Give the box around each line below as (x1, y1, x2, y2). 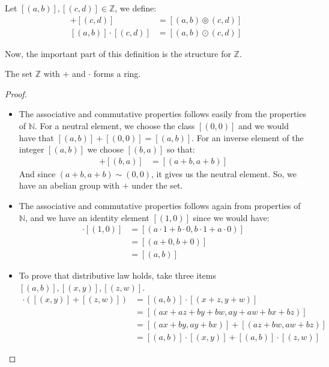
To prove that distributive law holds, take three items (19, 269, 216, 282)
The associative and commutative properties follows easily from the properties (19, 108, 306, 120)
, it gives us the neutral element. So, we (151, 167, 297, 180)
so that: (166, 143, 195, 156)
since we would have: (193, 211, 270, 223)
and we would (238, 120, 289, 132)
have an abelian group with (19, 179, 120, 192)
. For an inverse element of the (192, 131, 304, 144)
